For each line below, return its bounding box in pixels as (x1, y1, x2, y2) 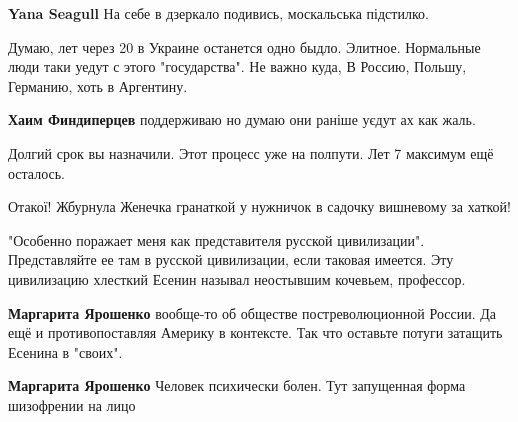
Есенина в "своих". (8, 341, 123, 362)
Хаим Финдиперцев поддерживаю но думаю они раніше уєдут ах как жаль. (8, 109, 476, 130)
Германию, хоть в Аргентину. (8, 75, 188, 96)
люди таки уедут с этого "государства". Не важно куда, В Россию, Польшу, (8, 56, 467, 77)
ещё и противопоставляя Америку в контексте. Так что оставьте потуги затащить (8, 322, 503, 343)
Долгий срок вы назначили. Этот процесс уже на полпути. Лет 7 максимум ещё (8, 142, 494, 163)
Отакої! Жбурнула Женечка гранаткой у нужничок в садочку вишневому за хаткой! (8, 196, 511, 217)
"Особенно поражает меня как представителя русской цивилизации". (8, 229, 425, 250)
